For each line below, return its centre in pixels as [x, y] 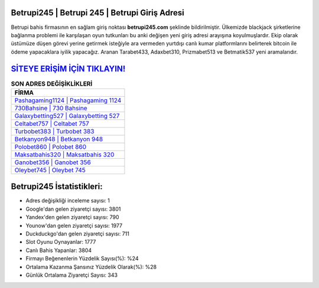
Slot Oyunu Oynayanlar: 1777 [61, 242]
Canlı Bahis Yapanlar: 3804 [58, 250]
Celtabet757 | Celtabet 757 [52, 123]
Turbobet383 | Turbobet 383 [54, 131]
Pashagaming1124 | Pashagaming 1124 [68, 100]
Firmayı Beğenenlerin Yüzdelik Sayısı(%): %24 [82, 258]
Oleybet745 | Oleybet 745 [50, 170]
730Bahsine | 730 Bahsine [51, 108]
